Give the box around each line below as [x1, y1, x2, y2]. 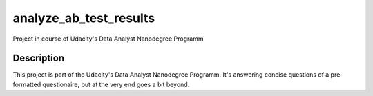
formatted [12, 80, 41, 88]
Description [12, 52, 65, 64]
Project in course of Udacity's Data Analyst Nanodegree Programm [12, 35, 204, 43]
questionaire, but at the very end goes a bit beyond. [42, 80, 190, 88]
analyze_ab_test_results [12, 10, 155, 26]
